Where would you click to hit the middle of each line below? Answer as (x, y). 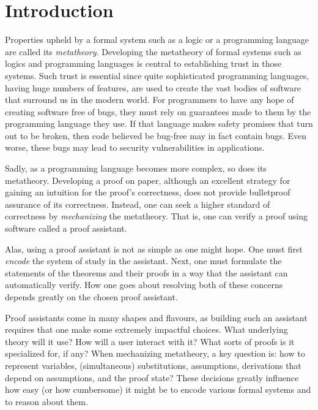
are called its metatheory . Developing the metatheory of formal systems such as (153, 51)
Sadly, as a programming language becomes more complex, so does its (136, 168)
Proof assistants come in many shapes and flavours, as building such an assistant (156, 317)
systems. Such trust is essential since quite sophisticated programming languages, (157, 75)
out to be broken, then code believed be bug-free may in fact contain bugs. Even (156, 135)
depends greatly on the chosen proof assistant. (91, 297)
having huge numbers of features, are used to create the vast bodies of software (153, 87)
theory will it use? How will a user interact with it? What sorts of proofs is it (150, 341)
